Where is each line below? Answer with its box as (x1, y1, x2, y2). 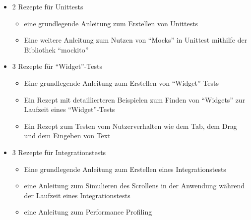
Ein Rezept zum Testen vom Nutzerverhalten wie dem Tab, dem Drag (24, 120, 237, 131)
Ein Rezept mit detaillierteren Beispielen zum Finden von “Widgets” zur (24, 94, 246, 105)
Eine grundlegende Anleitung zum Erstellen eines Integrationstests (24, 164, 226, 174)
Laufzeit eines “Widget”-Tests (24, 104, 115, 114)
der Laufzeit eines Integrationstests (24, 190, 130, 200)
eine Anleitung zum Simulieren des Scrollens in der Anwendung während (24, 180, 245, 191)
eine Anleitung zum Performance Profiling (24, 207, 152, 217)
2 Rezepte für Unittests (12, 1, 83, 11)
